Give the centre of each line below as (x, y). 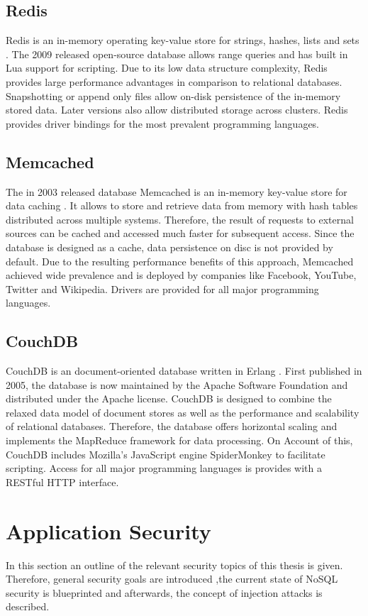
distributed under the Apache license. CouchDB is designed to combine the (169, 398)
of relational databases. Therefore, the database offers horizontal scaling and (172, 426)
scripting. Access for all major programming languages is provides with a (164, 468)
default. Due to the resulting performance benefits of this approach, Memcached (180, 261)
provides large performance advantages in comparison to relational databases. (174, 81)
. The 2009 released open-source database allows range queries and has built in (177, 54)
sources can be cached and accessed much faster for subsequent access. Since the (180, 233)
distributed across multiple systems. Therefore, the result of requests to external (180, 219)
